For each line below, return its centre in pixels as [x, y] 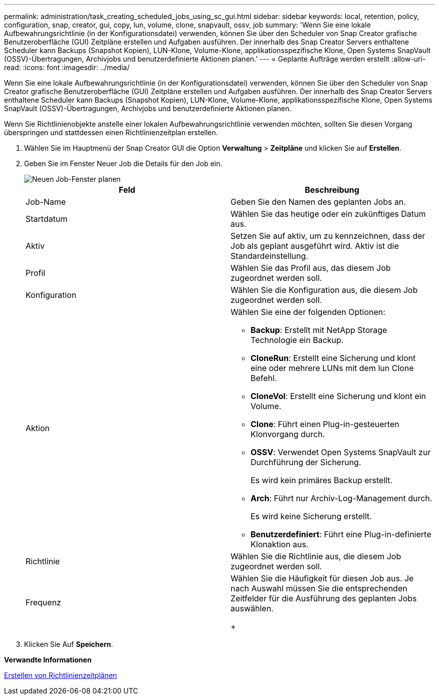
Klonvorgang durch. [288, 434]
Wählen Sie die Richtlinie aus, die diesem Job [316, 556]
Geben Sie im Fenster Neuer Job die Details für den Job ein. [123, 163]
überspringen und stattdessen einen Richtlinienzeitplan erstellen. [111, 132]
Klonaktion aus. [280, 544]
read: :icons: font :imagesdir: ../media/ [67, 67]
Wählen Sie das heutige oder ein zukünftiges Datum [328, 214]
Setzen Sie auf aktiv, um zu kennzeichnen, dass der [328, 236]
